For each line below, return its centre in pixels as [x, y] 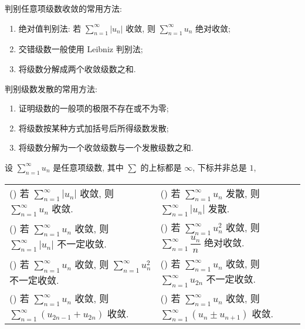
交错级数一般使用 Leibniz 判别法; [81, 49]
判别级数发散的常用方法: [51, 88]
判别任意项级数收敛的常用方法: [63, 8]
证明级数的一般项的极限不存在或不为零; [94, 108]
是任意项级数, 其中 [88, 167]
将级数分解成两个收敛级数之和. [77, 68]
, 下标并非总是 [220, 167]
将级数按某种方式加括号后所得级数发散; [94, 128]
